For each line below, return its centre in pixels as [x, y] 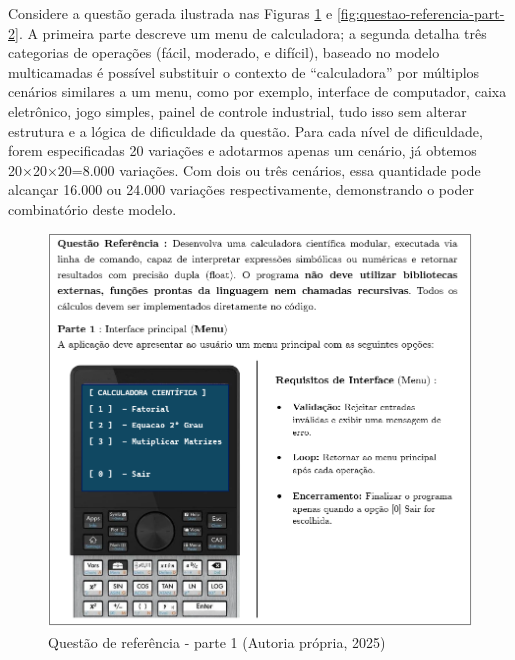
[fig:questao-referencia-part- [420, 13]
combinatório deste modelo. [92, 208]
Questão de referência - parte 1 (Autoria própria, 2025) [217, 641]
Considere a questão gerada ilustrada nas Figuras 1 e [170, 13]
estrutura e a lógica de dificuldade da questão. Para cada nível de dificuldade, [245, 130]
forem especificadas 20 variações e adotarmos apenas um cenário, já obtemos [242, 150]
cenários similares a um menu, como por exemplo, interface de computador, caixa [257, 91]
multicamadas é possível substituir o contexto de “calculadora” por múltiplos [244, 71]
